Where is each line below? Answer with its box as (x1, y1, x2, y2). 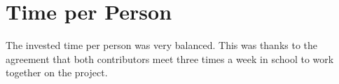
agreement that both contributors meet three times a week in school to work (6, 51, 334, 66)
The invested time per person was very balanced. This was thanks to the (6, 38, 318, 52)
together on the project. (6, 65, 108, 80)
